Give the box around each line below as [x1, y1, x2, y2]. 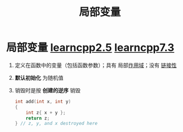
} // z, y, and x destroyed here [14, 121, 98, 127]
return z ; [26, 115, 50, 121]
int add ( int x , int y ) [14, 98, 71, 104]
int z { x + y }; [26, 110, 66, 115]
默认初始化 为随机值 [14, 74, 64, 81]
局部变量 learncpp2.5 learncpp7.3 [6, 41, 175, 54]
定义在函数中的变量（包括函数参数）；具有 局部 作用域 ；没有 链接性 [14, 62, 177, 69]
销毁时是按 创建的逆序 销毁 [14, 86, 81, 94]
